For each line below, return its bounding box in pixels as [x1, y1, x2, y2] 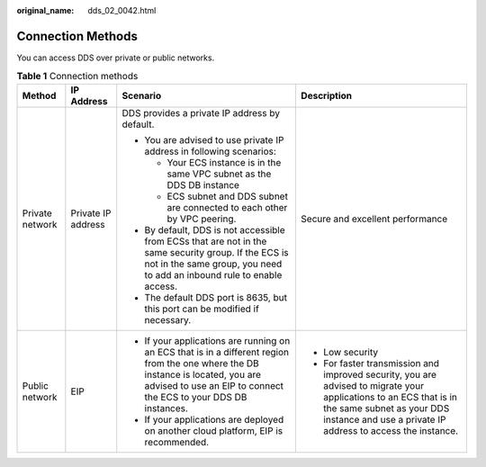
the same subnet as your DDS [323, 401, 450, 414]
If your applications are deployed [144, 413, 284, 426]
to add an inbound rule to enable [144, 268, 283, 281]
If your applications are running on [144, 334, 291, 346]
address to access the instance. [323, 424, 459, 436]
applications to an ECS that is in [323, 391, 458, 403]
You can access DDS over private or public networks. [16, 52, 215, 63]
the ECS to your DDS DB [144, 391, 247, 403]
